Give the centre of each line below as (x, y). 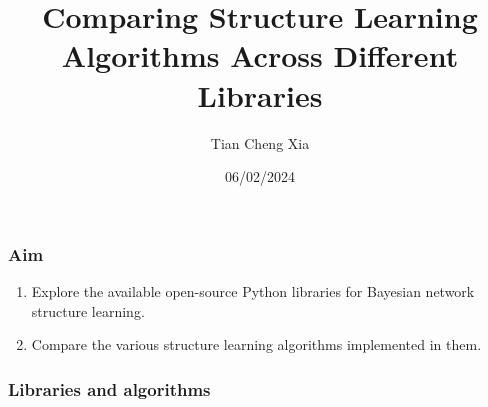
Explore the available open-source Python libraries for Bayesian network (253, 290)
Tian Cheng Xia (260, 142)
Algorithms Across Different (260, 55)
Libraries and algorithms (109, 388)
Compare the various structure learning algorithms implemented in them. (256, 344)
